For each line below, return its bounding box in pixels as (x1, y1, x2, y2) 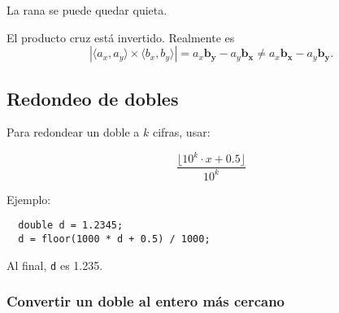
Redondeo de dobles (7, 85, 179, 111)
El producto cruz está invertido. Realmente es (7, 28, 235, 46)
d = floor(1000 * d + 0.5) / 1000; (18, 233, 211, 246)
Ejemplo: (7, 190, 51, 207)
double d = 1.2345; (18, 220, 124, 232)
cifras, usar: (152, 124, 211, 141)
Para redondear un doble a (7, 124, 140, 141)
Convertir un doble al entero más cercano (7, 291, 285, 311)
